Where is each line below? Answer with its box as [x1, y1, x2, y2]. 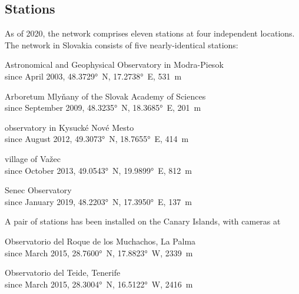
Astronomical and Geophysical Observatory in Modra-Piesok [5, 58, 224, 71]
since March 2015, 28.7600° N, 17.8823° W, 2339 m [5, 246, 193, 259]
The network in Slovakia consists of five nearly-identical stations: [5, 38, 238, 51]
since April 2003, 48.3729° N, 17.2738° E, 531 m [5, 70, 182, 82]
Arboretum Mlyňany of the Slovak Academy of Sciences [5, 90, 206, 102]
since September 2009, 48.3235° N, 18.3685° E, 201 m [5, 101, 201, 114]
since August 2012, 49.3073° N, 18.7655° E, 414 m [5, 133, 189, 145]
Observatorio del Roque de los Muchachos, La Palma [5, 234, 196, 247]
